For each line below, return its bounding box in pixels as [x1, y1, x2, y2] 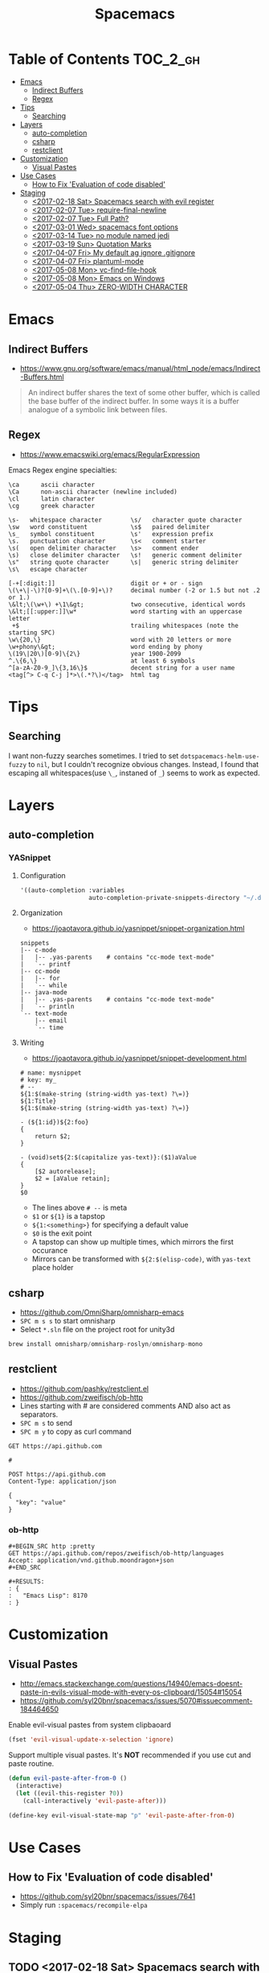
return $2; [35, 1133, 71, 1141]
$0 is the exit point [31, 1228, 92, 1238]
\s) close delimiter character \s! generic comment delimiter [8, 551, 243, 559]
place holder [31, 1263, 74, 1273]
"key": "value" [15, 1498, 67, 1506]
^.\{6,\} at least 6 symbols [8, 657, 196, 665]
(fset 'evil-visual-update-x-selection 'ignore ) [8, 1736, 174, 1744]
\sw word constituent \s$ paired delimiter [8, 522, 210, 531]
